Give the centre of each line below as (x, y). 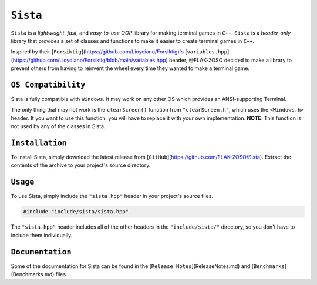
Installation (39, 143)
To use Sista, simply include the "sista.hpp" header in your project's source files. (112, 196)
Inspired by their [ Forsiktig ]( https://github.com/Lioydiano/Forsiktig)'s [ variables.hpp (119, 52)
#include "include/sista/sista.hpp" (76, 212)
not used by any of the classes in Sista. (58, 126)
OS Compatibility (48, 85)
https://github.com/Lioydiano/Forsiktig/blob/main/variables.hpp (89, 60)
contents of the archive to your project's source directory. (81, 165)
